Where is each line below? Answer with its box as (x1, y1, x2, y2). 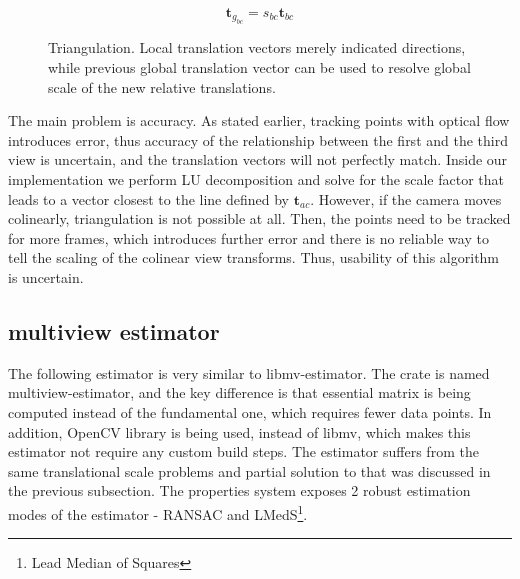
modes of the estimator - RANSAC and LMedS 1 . (8, 500, 308, 524)
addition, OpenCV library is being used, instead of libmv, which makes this (8, 421, 471, 442)
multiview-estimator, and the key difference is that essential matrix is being (8, 382, 471, 403)
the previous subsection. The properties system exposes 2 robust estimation (8, 480, 471, 501)
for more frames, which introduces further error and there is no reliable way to (8, 227, 489, 248)
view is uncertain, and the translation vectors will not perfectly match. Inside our (8, 149, 508, 170)
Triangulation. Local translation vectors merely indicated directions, (48, 37, 466, 58)
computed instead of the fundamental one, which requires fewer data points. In (8, 401, 492, 422)
